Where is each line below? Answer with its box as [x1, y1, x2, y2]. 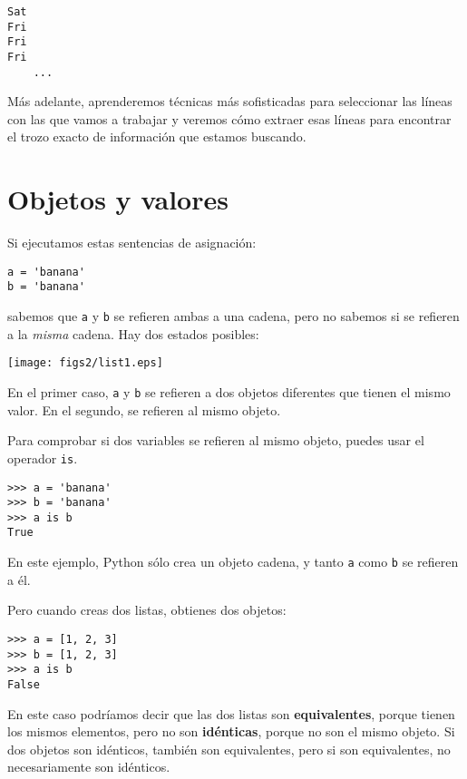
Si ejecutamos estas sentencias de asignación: [7, 233, 257, 252]
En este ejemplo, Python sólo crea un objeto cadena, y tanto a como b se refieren [7, 552, 459, 571]
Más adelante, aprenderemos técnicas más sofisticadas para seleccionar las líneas [7, 92, 452, 111]
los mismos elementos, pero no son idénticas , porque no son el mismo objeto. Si [7, 722, 455, 741]
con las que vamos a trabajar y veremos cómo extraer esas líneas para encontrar [7, 109, 452, 128]
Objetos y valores [7, 180, 229, 218]
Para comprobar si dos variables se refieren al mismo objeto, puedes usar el [7, 431, 424, 450]
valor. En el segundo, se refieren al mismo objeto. [7, 400, 281, 419]
